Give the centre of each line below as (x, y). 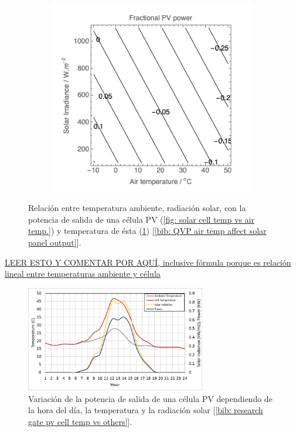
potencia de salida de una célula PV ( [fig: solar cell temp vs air (141, 219)
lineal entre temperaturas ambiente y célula (83, 274)
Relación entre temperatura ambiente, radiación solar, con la (137, 208)
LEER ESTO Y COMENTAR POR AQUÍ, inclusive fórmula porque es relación (148, 262)
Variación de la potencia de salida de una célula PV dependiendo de (150, 398)
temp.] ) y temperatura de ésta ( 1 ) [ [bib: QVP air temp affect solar (147, 231)
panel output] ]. (55, 242)
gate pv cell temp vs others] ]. (80, 422)
